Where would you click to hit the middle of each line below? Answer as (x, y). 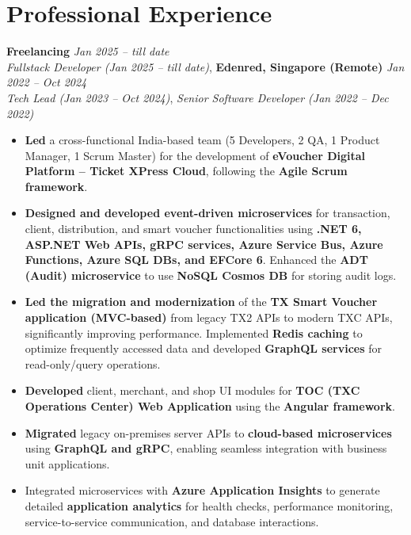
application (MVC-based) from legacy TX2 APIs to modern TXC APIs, (209, 317)
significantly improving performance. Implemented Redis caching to (194, 332)
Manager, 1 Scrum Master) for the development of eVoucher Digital (195, 155)
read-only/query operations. (93, 363)
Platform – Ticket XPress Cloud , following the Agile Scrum (186, 171)
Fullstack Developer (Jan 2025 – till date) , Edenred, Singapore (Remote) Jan (205, 66)
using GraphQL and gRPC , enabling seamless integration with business (206, 448)
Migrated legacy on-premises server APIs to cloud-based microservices (208, 432)
